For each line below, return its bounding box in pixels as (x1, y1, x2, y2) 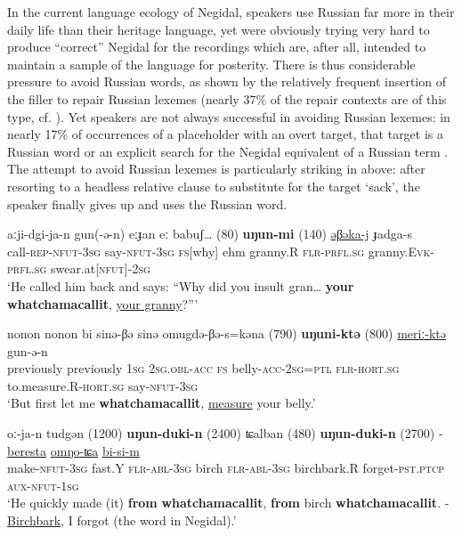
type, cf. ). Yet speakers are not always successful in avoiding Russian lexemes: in (7, 107, 450, 126)
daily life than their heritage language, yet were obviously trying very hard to (7, 20, 430, 38)
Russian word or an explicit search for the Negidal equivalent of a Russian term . (7, 142, 449, 160)
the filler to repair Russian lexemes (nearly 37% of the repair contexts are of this (7, 89, 447, 108)
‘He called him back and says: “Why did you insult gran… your (7, 276, 354, 295)
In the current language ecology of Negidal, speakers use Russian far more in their (7, 3, 455, 20)
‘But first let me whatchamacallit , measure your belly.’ (7, 394, 316, 412)
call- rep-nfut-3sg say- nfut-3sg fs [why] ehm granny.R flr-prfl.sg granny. (7, 241, 409, 260)
